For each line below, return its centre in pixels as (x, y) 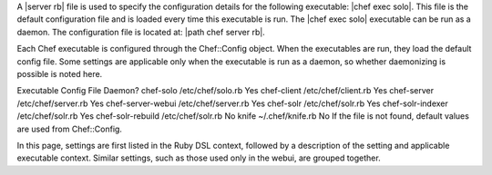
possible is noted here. (60, 73)
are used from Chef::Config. (70, 129)
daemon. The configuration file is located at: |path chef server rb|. (141, 32)
